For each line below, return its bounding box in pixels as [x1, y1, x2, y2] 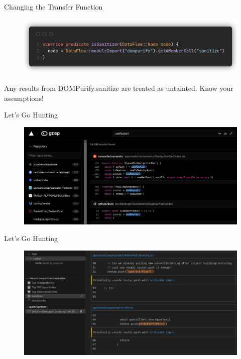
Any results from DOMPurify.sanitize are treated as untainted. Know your [4, 82, 233, 93]
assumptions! [4, 92, 44, 103]
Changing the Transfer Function [4, 2, 103, 12]
